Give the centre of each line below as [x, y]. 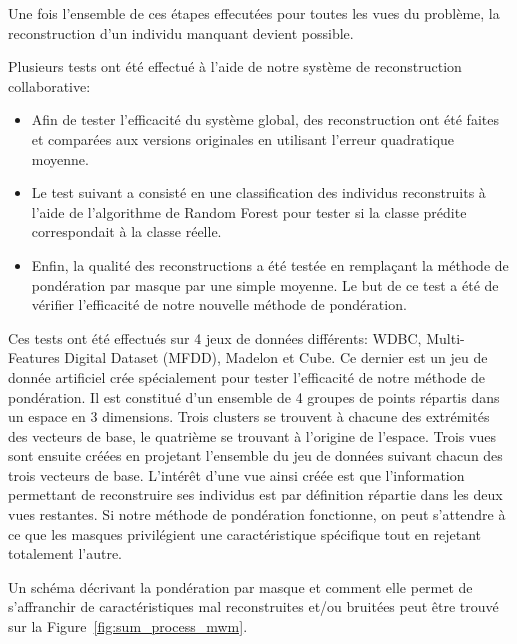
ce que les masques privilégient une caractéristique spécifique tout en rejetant [245, 533]
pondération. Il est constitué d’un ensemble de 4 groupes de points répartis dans [254, 396]
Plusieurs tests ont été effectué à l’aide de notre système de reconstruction [235, 66]
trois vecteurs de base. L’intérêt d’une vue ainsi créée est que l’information [236, 474]
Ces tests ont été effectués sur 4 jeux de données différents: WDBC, [215, 337]
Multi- [445, 337]
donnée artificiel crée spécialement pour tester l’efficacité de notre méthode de [247, 376]
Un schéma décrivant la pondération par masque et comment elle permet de [240, 586]
